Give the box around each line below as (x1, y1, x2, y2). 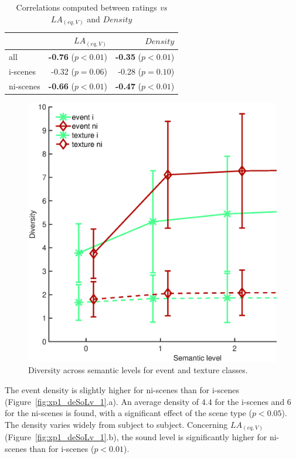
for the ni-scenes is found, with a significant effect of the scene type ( (5, 407, 252, 419)
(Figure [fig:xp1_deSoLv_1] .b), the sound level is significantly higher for (5, 431, 267, 443)
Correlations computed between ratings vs (16, 1, 167, 13)
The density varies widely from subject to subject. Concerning (5, 418, 228, 430)
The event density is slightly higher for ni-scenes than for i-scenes (5, 384, 240, 396)
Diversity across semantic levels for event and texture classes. (28, 364, 248, 376)
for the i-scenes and (215, 395, 285, 407)
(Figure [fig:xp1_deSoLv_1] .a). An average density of (5, 395, 199, 407)
